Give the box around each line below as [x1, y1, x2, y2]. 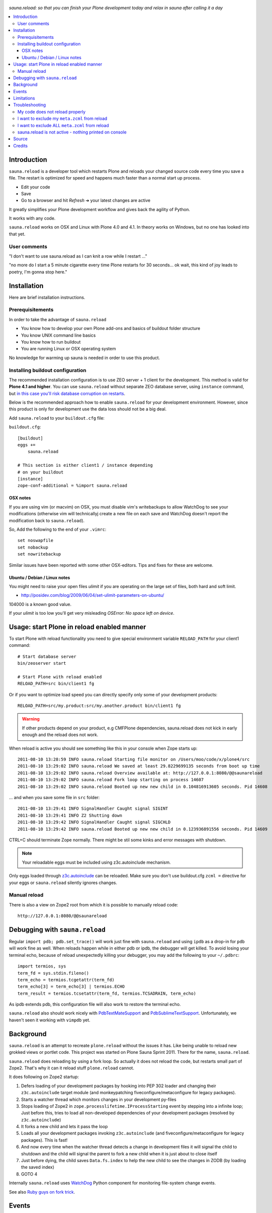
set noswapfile [17, 538, 54, 543]
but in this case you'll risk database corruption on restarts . [9, 391, 125, 396]
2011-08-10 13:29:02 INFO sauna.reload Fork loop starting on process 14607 [17, 777, 204, 783]
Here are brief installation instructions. [9, 294, 86, 300]
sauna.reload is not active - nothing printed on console [17, 129, 127, 135]
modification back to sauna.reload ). [9, 517, 85, 524]
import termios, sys [17, 964, 66, 969]
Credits [13, 143, 28, 148]
